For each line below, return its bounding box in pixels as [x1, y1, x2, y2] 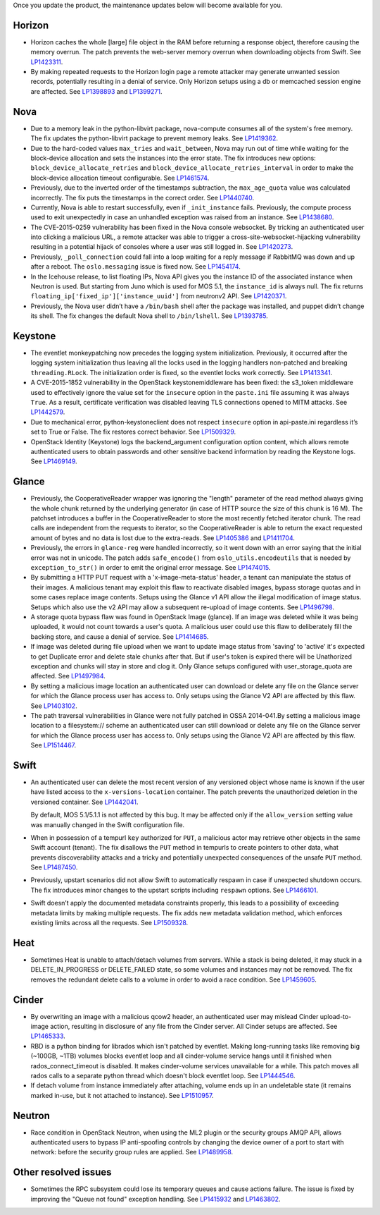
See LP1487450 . [30, 863, 78, 872]
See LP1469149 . [30, 457, 77, 465]
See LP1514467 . [30, 741, 77, 750]
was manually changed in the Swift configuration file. [30, 820, 185, 829]
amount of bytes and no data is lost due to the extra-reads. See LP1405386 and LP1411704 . [30, 533, 296, 542]
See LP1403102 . [30, 702, 77, 710]
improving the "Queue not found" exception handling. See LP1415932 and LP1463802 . [30, 1195, 281, 1203]
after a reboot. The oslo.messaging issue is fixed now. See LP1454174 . [30, 262, 241, 271]
